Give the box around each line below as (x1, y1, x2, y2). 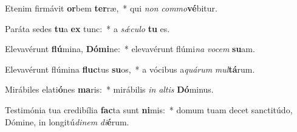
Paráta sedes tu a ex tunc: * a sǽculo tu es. (5, 22, 170, 35)
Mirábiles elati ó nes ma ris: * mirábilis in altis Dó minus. (5, 83, 214, 96)
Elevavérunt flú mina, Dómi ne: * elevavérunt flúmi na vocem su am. (5, 42, 255, 55)
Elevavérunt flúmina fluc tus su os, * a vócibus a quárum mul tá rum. (5, 62, 255, 75)
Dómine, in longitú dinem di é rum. (5, 115, 129, 128)
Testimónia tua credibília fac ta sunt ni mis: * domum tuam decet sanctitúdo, (5, 103, 293, 116)
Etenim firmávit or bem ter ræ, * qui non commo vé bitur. (5, 2, 217, 14)
